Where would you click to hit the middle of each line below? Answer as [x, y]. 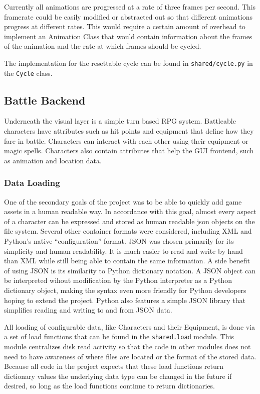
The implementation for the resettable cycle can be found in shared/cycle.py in [128, 63]
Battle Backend [45, 100]
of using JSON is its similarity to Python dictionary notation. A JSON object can [130, 270]
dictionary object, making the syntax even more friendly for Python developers [125, 290]
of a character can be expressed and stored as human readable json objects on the [129, 221]
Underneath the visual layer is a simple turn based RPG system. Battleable [120, 121]
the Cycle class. [28, 73]
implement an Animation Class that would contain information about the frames [128, 36]
